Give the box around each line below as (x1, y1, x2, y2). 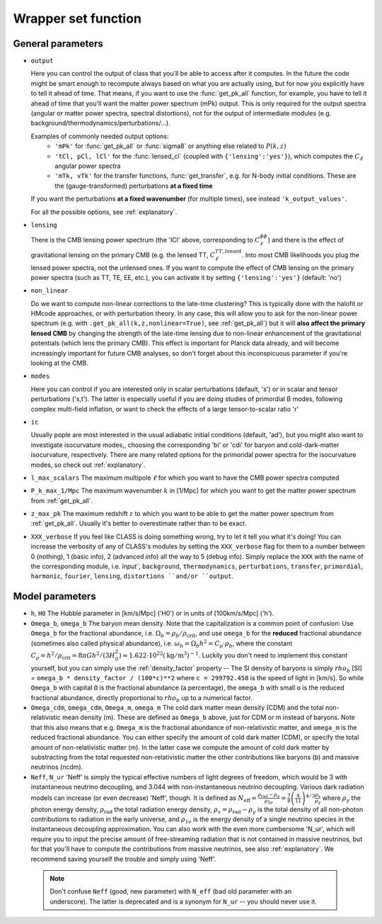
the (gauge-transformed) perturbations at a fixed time (54, 181, 213, 190)
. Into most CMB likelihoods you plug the (241, 250, 360, 259)
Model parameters (13, 590, 96, 602)
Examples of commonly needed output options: (30, 132, 169, 140)
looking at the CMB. (30, 359, 88, 368)
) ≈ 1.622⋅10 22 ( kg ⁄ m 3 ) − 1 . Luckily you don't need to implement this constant (118, 650, 348, 659)
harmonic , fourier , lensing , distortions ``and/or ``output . (30, 572, 233, 580)
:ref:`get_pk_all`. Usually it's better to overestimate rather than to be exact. (30, 519, 247, 528)
